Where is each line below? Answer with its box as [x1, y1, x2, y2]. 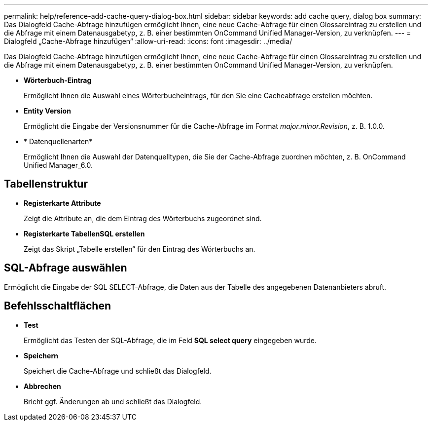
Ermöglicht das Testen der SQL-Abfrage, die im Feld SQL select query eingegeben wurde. [24, 336, 317, 345]
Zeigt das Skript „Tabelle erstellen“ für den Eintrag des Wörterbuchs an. [24, 244, 255, 253]
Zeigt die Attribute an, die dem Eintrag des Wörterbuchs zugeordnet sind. [24, 214, 262, 223]
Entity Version [24, 107, 71, 115]
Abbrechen [24, 382, 61, 390]
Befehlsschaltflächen [4, 300, 111, 312]
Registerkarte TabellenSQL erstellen [24, 229, 145, 238]
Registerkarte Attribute [24, 198, 101, 207]
